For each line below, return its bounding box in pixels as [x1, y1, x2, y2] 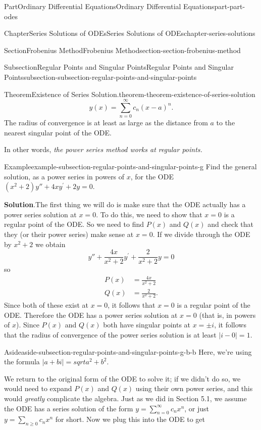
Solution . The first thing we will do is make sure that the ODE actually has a [4, 199, 246, 210]
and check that [207, 219, 253, 229]
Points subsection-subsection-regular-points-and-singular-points [4, 71, 197, 82]
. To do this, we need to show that [96, 209, 202, 219]
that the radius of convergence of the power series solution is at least [4, 329, 217, 340]
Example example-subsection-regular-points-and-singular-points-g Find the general [4, 161, 257, 172]
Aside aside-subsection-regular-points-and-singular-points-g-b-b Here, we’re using [4, 346, 252, 357]
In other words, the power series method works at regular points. [4, 144, 202, 155]
